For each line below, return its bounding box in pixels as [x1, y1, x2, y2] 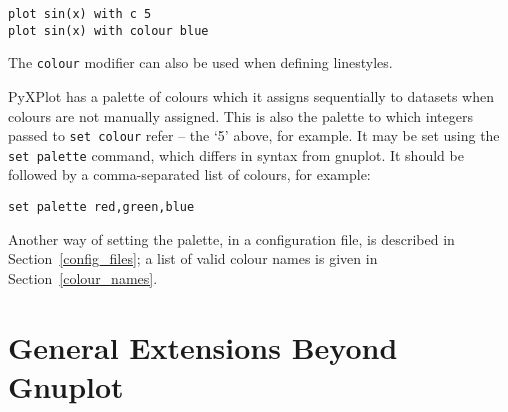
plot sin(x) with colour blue [8, 23, 209, 38]
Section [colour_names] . [8, 267, 158, 288]
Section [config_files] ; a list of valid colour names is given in [8, 248, 378, 269]
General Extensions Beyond [8, 326, 398, 367]
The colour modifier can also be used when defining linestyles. [8, 52, 393, 73]
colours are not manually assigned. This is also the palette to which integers [8, 105, 473, 126]
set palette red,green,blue [8, 200, 195, 215]
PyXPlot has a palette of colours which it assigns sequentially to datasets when [8, 85, 494, 106]
